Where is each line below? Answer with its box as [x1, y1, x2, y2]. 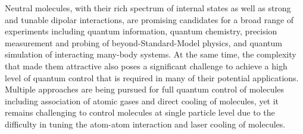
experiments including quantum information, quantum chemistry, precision [5, 25, 277, 37]
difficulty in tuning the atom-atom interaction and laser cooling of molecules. [5, 117, 286, 130]
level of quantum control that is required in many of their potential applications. [5, 71, 299, 84]
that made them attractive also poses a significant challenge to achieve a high [5, 59, 288, 72]
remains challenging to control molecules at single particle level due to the [5, 106, 275, 119]
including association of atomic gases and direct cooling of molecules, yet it [5, 94, 279, 107]
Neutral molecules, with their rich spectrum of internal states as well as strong [5, 2, 291, 14]
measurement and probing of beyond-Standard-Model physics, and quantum [5, 36, 282, 49]
